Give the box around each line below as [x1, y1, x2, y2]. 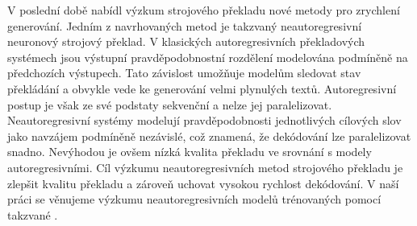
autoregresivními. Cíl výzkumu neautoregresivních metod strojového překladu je [7, 158, 403, 175]
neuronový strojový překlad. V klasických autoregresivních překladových [7, 33, 365, 50]
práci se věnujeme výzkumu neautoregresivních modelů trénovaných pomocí [7, 191, 382, 208]
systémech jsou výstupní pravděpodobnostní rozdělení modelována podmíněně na [7, 48, 408, 65]
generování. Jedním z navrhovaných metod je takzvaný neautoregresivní [7, 17, 362, 34]
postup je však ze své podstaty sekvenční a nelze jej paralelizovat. [7, 96, 332, 113]
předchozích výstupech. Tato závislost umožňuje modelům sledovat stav [7, 64, 361, 81]
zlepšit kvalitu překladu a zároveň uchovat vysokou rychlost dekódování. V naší [7, 175, 399, 191]
